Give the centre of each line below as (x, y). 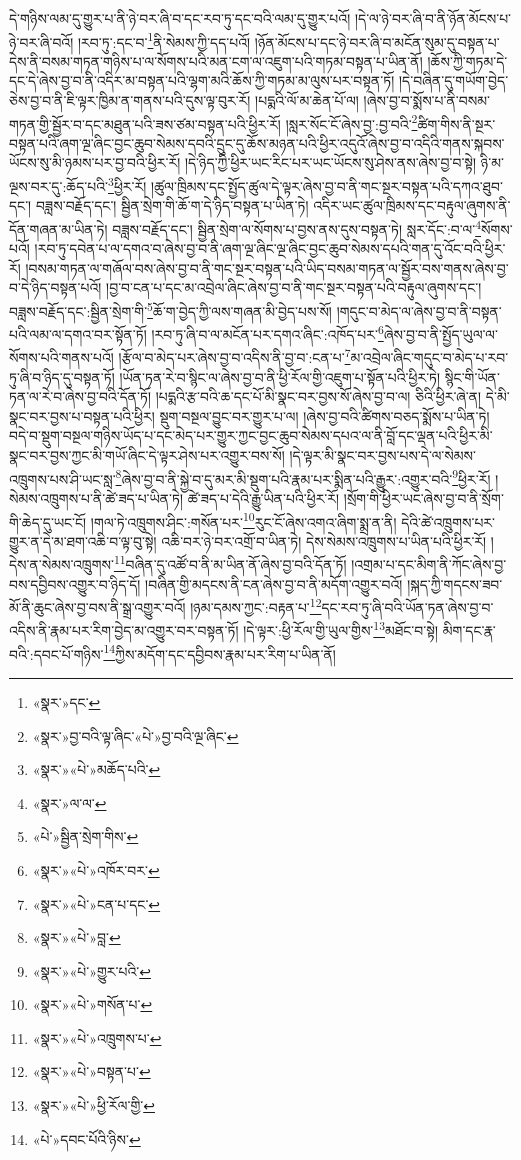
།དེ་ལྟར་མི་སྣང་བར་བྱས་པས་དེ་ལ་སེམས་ (382, 455)
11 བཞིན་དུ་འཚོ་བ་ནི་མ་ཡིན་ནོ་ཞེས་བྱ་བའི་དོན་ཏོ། (230, 562)
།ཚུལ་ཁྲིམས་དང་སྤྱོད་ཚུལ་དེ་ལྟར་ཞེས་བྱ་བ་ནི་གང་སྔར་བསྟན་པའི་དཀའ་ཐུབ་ (327, 185)
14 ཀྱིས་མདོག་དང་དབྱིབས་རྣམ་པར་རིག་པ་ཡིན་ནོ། (219, 652)
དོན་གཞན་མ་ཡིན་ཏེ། (58, 228)
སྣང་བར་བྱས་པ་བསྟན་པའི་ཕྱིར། (82, 415)
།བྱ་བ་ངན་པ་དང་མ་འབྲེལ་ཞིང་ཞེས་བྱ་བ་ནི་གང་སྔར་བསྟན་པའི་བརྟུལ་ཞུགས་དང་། (294, 287)
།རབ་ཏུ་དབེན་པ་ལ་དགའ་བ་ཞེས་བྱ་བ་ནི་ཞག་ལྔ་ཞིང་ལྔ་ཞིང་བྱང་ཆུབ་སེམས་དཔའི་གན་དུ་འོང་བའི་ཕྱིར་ (270, 248)
